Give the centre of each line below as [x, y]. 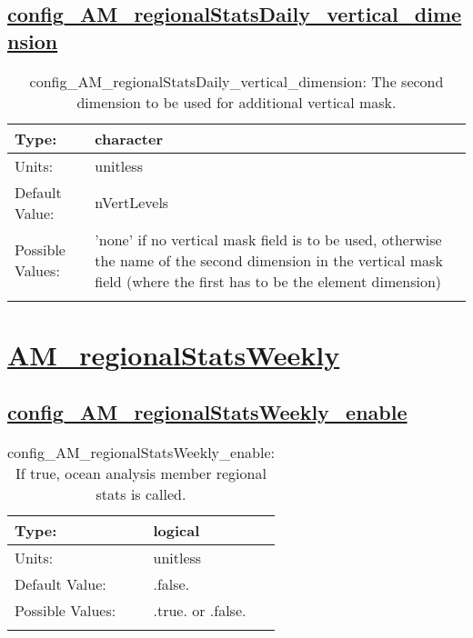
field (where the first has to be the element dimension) [268, 281]
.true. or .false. [200, 611]
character [129, 138]
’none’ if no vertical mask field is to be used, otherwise [268, 239]
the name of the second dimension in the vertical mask [269, 260]
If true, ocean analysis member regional [141, 474]
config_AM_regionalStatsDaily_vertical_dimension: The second [236, 81]
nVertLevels [132, 203]
